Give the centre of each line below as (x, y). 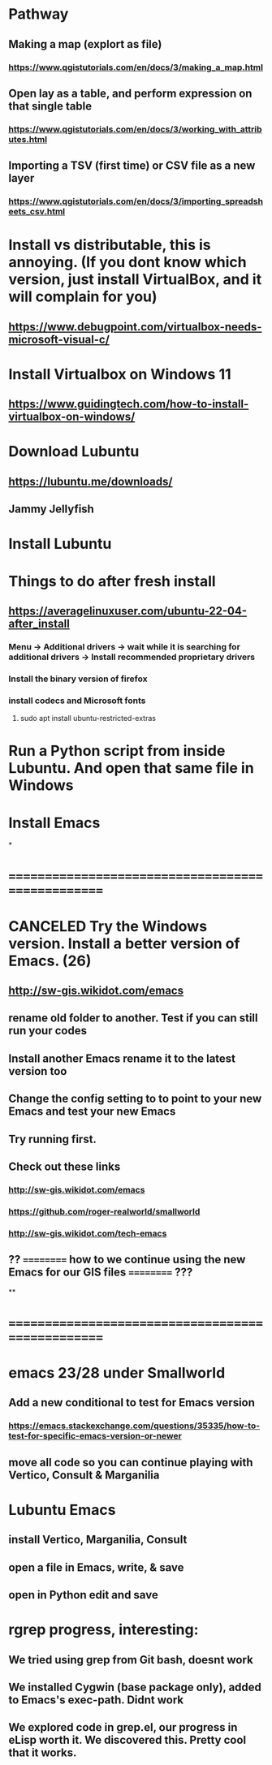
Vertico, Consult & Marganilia (84, 1475)
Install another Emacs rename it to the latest (122, 1058)
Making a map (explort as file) (85, 44)
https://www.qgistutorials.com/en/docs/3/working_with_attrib (135, 129)
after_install (39, 624)
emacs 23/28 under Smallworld (117, 1372)
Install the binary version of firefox (78, 679)
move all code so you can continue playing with (131, 1462)
